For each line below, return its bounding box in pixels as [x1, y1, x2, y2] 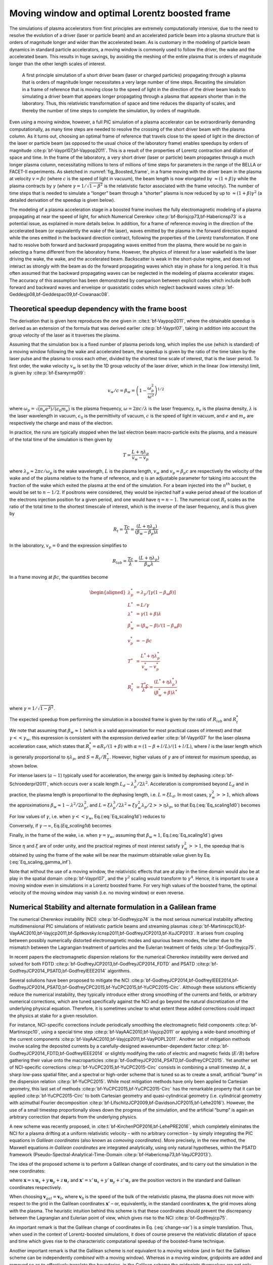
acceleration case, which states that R [9, 743, 89, 749]
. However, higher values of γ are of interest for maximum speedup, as [109, 754, 257, 760]
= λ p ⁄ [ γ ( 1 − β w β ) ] [135, 589, 176, 597]
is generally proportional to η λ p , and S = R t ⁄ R [9, 754, 107, 761]
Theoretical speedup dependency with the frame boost [9, 305, 187, 313]
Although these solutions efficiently [182, 984, 256, 990]
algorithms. [107, 968, 131, 974]
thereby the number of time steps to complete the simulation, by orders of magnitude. [22, 107, 201, 113]
